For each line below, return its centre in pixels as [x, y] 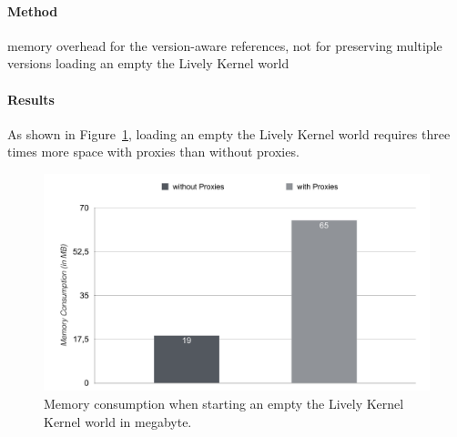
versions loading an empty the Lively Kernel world [148, 63]
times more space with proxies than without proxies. [153, 152]
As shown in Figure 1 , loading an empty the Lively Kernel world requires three [229, 133]
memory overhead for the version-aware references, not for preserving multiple [225, 45]
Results [31, 99]
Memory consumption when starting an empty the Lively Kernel [224, 404]
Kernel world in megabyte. [118, 421]
